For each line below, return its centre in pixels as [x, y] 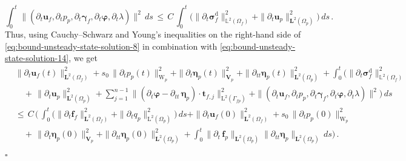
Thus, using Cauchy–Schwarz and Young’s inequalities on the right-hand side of [153, 34]
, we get [83, 58]
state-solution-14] [37, 58]
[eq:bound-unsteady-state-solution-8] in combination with [111, 46]
